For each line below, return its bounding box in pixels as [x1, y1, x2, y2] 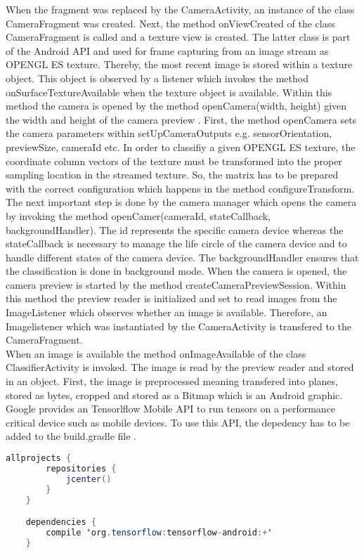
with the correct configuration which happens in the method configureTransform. [6, 181, 355, 195]
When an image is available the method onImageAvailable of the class [6, 346, 306, 360]
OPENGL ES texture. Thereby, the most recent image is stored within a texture [6, 57, 353, 72]
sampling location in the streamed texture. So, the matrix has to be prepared [6, 167, 339, 182]
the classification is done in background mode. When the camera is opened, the [6, 264, 347, 278]
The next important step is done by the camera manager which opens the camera [6, 195, 357, 209]
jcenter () [65, 474, 112, 484]
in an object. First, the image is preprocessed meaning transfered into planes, [6, 374, 338, 389]
